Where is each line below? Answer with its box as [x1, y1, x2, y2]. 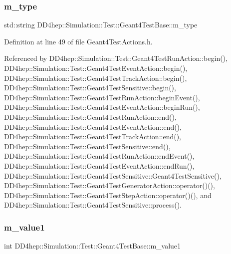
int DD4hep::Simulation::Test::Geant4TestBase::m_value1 [4, 241, 181, 251]
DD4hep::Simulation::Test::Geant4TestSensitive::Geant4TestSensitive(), [4, 170, 222, 181]
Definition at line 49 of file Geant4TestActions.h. [4, 36, 153, 46]
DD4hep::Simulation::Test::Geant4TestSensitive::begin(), [4, 82, 176, 93]
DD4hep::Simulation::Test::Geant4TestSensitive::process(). [4, 200, 182, 210]
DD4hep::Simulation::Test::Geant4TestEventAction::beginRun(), [4, 102, 200, 112]
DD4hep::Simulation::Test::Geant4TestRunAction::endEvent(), [4, 151, 195, 161]
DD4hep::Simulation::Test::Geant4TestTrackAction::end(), [4, 131, 182, 142]
